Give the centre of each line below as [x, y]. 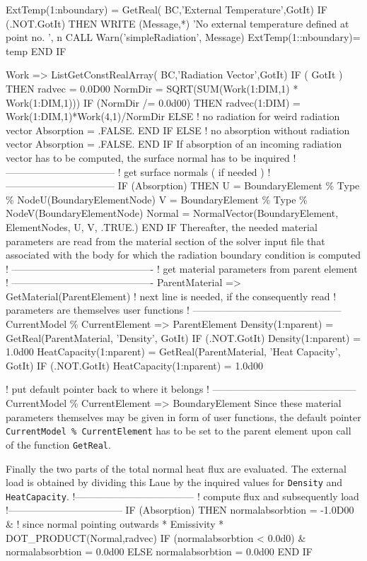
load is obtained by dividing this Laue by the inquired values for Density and [174, 482]
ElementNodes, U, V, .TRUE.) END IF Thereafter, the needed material [162, 226]
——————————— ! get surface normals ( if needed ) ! [138, 171]
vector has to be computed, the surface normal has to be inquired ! [151, 157]
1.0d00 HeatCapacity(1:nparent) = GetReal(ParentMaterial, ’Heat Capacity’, [173, 352]
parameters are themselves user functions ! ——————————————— [174, 310]
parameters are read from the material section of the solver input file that [165, 241]
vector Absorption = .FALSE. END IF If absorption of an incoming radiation [174, 144]
